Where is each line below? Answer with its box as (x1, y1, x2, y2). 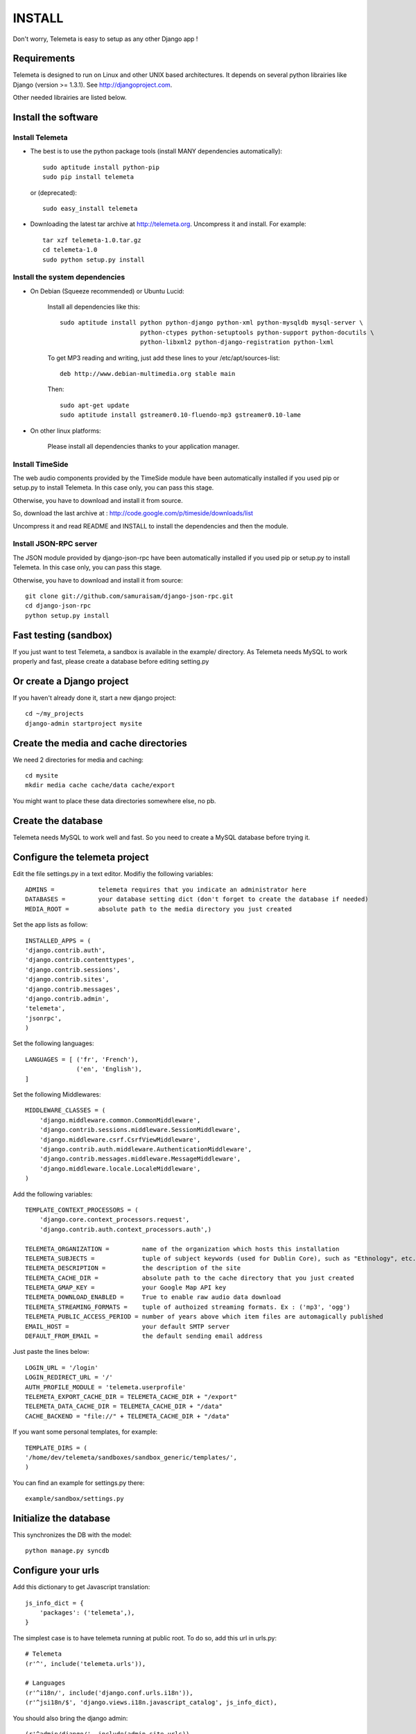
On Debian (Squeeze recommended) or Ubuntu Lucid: (30, 286, 184, 295)
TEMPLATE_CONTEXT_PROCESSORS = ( (25, 1205, 139, 1214)
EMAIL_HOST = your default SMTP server (25, 1322, 230, 1330)
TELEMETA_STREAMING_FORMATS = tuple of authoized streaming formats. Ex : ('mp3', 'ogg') (25, 1303, 351, 1311)
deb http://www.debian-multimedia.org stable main (60, 370, 236, 377)
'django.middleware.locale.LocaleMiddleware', (39, 1165, 201, 1172)
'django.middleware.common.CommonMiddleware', (39, 1116, 201, 1124)
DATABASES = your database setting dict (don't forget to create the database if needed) (25, 895, 369, 903)
